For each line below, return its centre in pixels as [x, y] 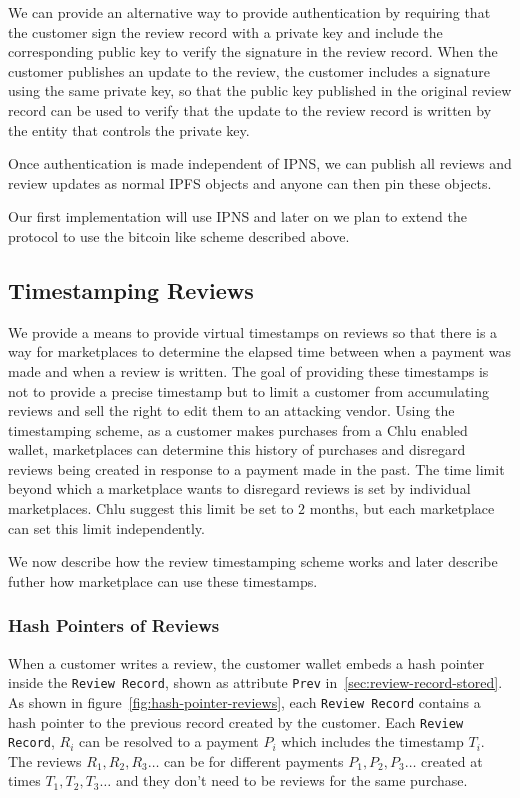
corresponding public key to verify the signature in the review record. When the [253, 51]
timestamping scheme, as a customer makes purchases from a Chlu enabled [238, 429]
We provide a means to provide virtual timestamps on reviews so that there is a [253, 331]
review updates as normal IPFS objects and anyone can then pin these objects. [250, 182]
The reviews [45, 760]
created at [452, 760]
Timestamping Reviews [131, 289]
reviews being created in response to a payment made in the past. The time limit [256, 468]
